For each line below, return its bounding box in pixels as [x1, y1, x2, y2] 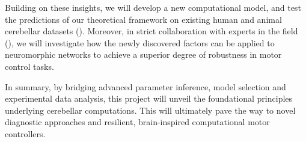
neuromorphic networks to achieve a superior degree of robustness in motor [5, 48, 282, 61]
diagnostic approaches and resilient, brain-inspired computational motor [5, 116, 270, 128]
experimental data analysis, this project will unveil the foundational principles [5, 92, 293, 105]
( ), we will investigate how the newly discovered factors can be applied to [5, 36, 275, 49]
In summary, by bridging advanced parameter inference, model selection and [5, 80, 286, 93]
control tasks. [5, 60, 54, 72]
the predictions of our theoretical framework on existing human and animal [5, 13, 282, 25]
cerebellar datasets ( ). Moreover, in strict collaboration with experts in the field [5, 25, 298, 37]
